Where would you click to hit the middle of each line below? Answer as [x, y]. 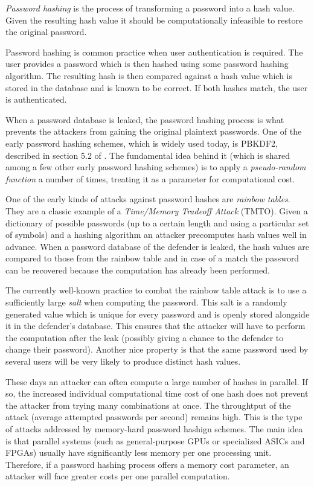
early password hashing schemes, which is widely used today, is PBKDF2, [142, 143]
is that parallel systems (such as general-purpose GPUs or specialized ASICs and [155, 440]
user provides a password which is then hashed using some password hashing [147, 64]
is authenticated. [36, 99]
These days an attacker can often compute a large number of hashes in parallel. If [157, 381]
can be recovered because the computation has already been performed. [138, 270]
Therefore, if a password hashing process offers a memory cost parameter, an [147, 464]
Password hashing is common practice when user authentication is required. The [154, 52]
